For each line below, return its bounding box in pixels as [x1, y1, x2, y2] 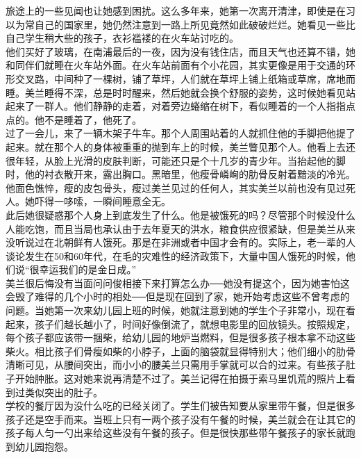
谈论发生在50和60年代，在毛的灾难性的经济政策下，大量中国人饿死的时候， [6, 248, 346, 263]
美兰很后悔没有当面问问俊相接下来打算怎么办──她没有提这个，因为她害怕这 [6, 275, 350, 290]
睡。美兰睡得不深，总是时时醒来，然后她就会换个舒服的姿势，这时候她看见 [6, 85, 346, 99]
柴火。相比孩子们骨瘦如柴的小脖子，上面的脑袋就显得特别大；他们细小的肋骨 [6, 343, 355, 358]
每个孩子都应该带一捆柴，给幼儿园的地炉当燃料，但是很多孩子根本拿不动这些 [6, 330, 355, 345]
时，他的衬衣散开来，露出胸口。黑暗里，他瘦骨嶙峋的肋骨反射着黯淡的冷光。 [6, 167, 355, 181]
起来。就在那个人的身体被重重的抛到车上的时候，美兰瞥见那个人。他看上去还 [6, 139, 355, 154]
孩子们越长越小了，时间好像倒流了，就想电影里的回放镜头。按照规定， [34, 316, 355, 331]
